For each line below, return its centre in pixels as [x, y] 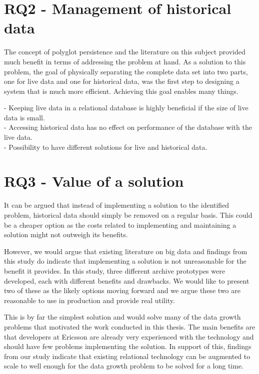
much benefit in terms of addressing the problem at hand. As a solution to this [125, 61]
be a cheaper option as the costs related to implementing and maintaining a [120, 224]
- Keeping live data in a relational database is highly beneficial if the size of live [126, 108]
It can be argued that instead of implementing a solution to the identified [117, 205]
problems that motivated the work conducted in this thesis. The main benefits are [130, 326]
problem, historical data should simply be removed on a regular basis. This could [128, 214]
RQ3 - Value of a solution [94, 181]
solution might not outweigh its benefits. [66, 234]
